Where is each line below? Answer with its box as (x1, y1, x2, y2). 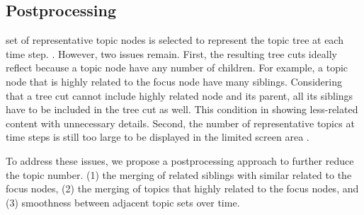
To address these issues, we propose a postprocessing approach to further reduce (6, 153, 354, 168)
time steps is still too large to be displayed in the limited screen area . (6, 129, 309, 144)
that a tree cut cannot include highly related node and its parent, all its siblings (6, 88, 353, 103)
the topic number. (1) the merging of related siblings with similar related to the (6, 167, 352, 182)
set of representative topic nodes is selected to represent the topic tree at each (6, 33, 343, 47)
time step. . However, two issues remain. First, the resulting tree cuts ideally (6, 46, 337, 61)
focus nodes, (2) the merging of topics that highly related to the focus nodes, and (6, 181, 359, 196)
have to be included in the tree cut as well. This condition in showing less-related (6, 102, 358, 117)
